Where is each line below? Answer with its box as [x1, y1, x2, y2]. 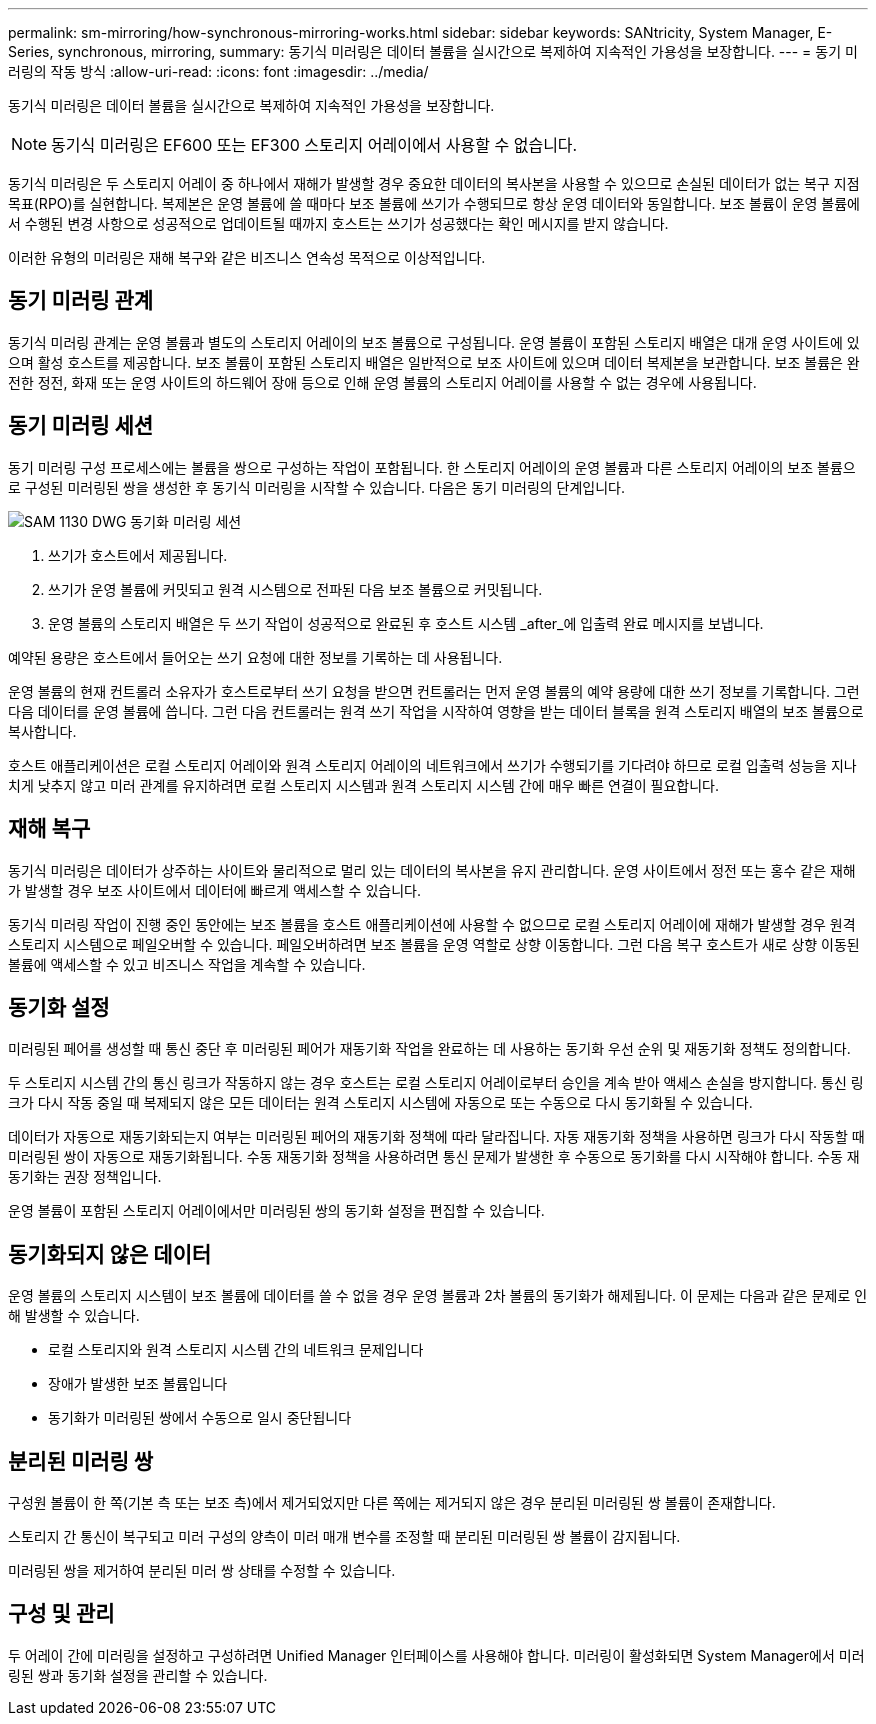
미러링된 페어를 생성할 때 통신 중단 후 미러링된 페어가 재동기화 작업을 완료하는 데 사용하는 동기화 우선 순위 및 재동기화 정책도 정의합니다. [8, 1040, 851, 1058]
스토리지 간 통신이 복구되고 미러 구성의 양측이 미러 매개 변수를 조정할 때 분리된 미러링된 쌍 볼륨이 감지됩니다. [8, 1528, 681, 1546]
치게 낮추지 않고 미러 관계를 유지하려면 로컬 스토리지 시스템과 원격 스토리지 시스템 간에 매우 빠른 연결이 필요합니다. [8, 776, 720, 794]
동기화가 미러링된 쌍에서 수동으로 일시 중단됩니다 [48, 1409, 352, 1427]
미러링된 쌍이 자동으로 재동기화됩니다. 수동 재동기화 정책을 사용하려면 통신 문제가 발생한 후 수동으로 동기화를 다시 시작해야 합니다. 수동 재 [8, 1148, 860, 1166]
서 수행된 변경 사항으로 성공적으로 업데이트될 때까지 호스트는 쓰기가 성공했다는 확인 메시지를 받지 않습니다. [8, 215, 669, 232]
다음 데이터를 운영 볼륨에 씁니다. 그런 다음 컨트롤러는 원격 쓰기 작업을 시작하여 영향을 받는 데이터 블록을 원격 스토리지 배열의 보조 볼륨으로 [8, 702, 864, 720]
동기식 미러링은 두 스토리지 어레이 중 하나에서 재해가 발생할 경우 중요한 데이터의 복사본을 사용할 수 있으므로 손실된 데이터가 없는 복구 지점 [8, 175, 860, 192]
